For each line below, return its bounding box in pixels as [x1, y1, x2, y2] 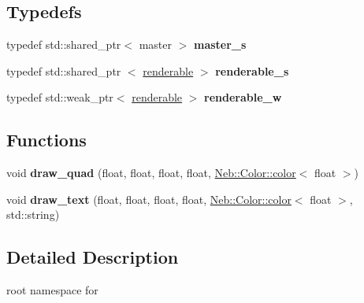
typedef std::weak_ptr [6, 89, 113, 105]
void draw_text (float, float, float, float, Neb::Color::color [6, 190, 292, 207]
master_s [193, 36, 247, 53]
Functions [6, 127, 87, 152]
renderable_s [215, 62, 289, 79]
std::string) [6, 206, 60, 223]
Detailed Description [6, 245, 179, 269]
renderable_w [204, 89, 282, 105]
